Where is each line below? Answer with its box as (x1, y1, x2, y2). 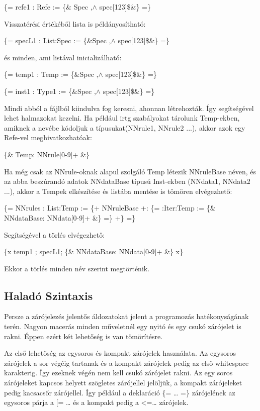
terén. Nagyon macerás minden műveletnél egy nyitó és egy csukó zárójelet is (4, 321, 241, 332)
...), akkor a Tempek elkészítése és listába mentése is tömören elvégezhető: (4, 185, 232, 196)
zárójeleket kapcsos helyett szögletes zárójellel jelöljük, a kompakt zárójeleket (4, 377, 242, 388)
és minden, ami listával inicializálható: (4, 52, 122, 62)
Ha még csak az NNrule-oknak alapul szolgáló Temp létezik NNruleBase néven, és (4, 166, 256, 176)
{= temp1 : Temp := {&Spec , (4, 69, 99, 79)
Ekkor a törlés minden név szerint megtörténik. (4, 263, 150, 273)
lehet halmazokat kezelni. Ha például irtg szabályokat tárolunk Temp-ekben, (4, 113, 240, 123)
